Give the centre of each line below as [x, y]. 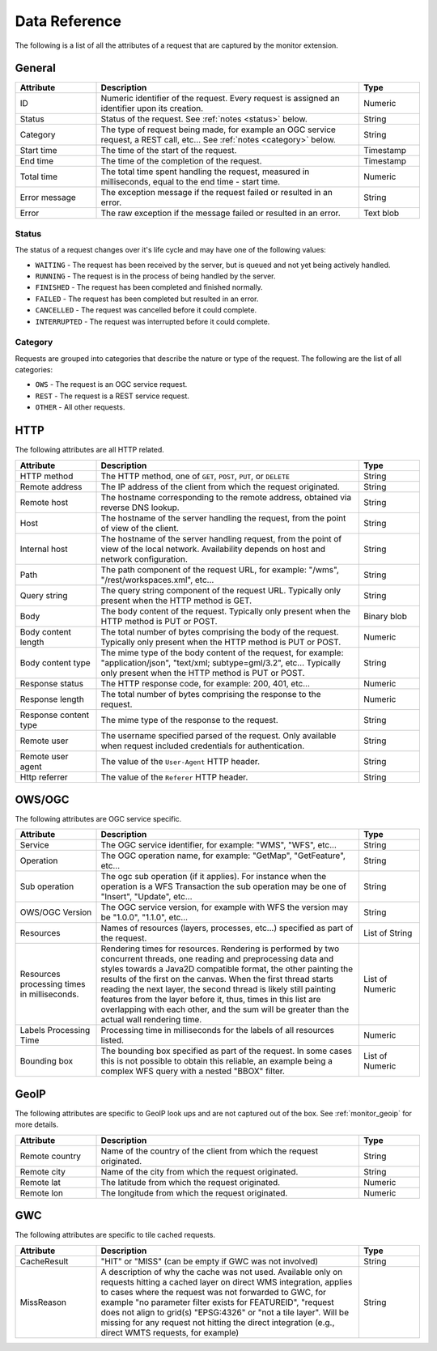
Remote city [43, 1171]
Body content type [55, 662]
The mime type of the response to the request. [189, 720]
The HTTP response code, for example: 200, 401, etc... [206, 683]
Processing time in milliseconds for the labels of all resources [218, 1030]
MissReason [43, 1302]
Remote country [50, 1156]
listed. [112, 1040]
